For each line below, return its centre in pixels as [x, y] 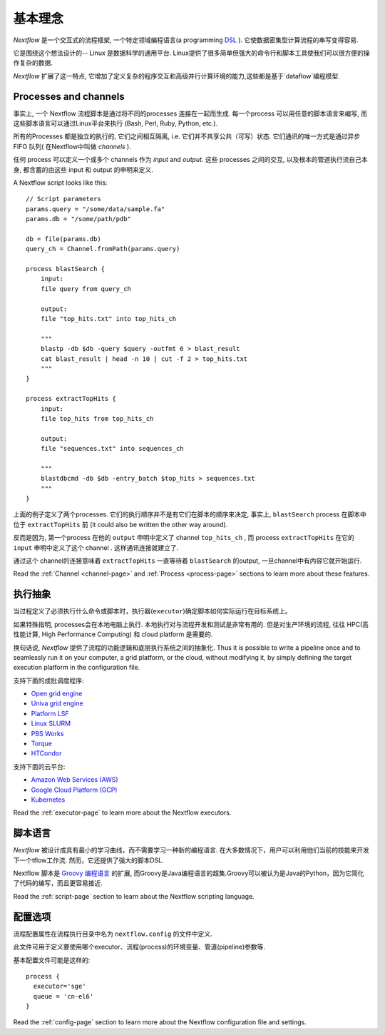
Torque [42, 744]
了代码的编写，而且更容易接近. [58, 883]
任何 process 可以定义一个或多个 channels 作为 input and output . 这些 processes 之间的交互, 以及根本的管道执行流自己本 [191, 160]
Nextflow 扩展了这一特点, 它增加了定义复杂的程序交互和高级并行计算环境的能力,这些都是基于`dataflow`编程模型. [176, 76]
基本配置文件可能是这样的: [52, 960]
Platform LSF [50, 713]
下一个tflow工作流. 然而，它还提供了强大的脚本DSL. [88, 860]
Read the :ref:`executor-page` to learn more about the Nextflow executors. [122, 812]
